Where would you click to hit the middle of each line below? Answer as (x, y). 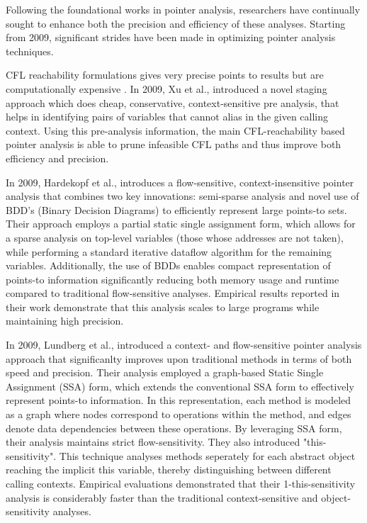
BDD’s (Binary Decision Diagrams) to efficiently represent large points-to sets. (176, 209)
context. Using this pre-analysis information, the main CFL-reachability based (175, 130)
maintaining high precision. (65, 321)
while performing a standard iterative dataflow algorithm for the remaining (169, 251)
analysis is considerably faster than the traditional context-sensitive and (162, 497)
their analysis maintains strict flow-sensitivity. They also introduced (153, 442)
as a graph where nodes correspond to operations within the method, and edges (179, 414)
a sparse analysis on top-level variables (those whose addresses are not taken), (175, 237)
